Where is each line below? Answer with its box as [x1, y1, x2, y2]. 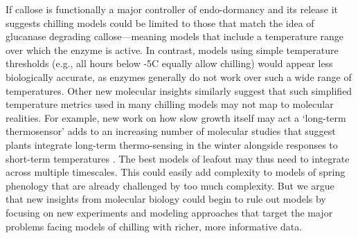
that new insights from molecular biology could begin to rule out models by [6, 192, 326, 206]
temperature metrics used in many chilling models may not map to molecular [6, 97, 334, 111]
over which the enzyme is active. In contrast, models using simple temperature [6, 42, 339, 57]
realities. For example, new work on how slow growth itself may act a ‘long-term [6, 110, 346, 125]
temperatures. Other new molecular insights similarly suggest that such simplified [6, 83, 352, 98]
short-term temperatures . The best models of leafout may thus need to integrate [6, 151, 350, 165]
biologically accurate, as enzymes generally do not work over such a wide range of [6, 69, 352, 84]
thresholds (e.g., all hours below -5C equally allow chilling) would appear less [6, 56, 333, 71]
